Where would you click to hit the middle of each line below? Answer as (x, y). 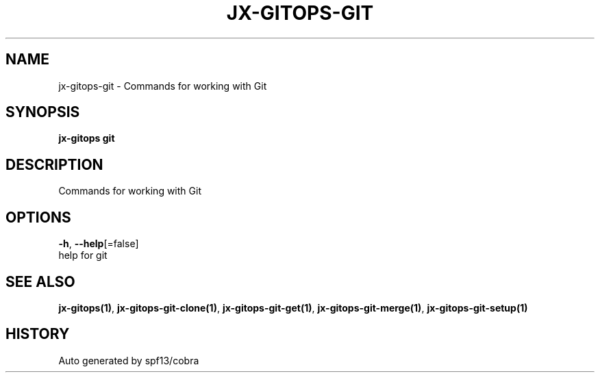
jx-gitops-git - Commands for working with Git (163, 86)
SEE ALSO (40, 281)
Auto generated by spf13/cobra (129, 360)
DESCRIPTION (54, 164)
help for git (83, 255)
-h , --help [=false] (99, 244)
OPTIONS (38, 217)
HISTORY (38, 334)
